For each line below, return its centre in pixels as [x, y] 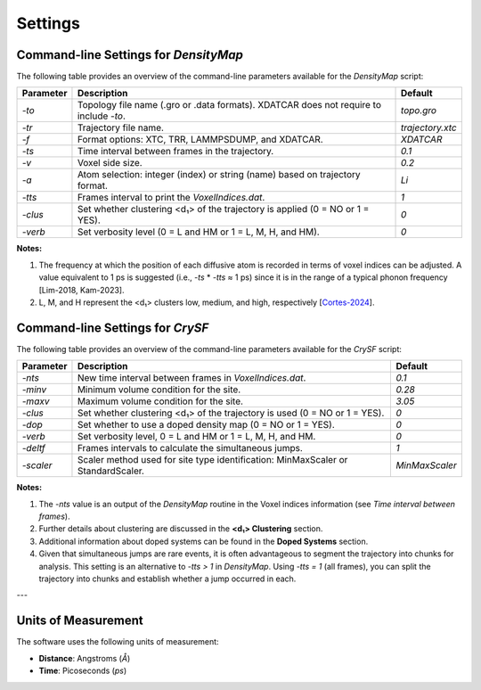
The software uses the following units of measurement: [118, 642]
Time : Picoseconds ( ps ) [83, 671]
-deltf [34, 448]
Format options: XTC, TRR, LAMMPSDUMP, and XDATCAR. [200, 140]
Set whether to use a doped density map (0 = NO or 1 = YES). [206, 425]
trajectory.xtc [429, 127]
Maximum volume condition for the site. [160, 401]
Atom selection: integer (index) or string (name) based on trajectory [219, 175]
